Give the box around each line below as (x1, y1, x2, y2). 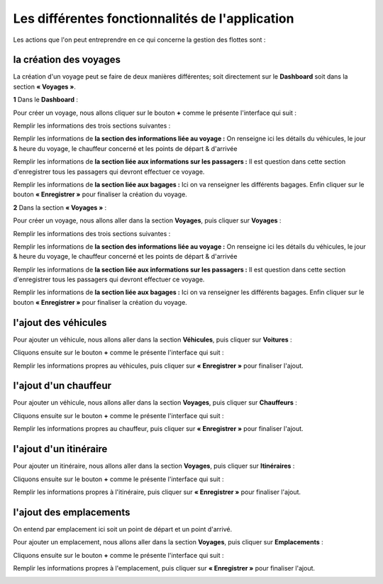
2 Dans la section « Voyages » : (13, 203, 107, 212)
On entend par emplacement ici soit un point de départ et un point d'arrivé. (13, 524, 233, 533)
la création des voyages (13, 54, 121, 66)
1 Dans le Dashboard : (13, 96, 78, 104)
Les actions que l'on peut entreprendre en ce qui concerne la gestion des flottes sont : (13, 35, 266, 44)
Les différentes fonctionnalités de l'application (13, 11, 294, 26)
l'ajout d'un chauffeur (13, 380, 112, 392)
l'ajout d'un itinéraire (13, 443, 108, 455)
